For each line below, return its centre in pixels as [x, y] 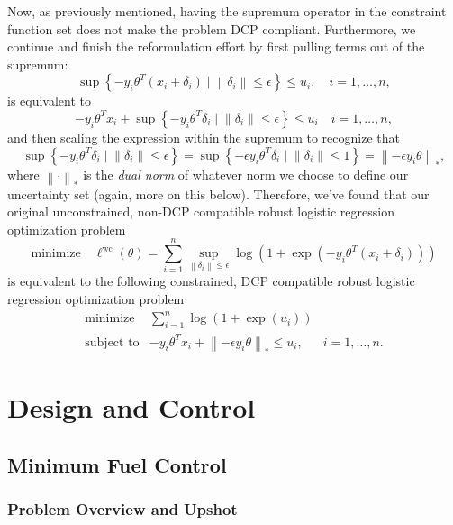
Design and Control [131, 407]
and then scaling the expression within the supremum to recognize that [204, 137]
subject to [112, 342]
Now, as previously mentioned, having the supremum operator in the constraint [227, 11]
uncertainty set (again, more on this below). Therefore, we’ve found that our [218, 193]
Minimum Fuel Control [117, 464]
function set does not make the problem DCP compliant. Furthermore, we [212, 28]
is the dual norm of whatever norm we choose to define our [246, 174]
